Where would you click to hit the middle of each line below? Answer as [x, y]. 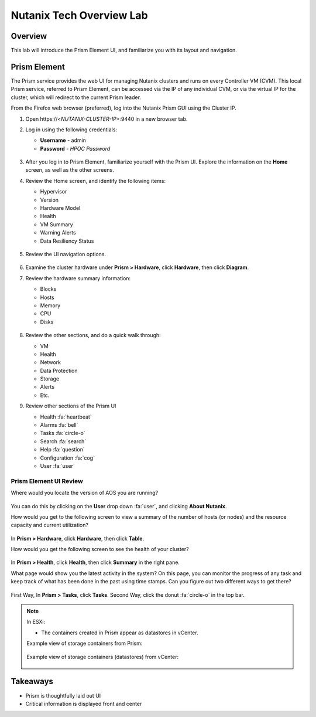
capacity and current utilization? [50, 525]
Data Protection [59, 371]
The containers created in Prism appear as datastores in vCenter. [120, 633]
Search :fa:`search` [63, 441]
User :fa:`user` [58, 465]
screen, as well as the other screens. [70, 170]
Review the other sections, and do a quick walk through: [93, 335]
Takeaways [32, 682]
